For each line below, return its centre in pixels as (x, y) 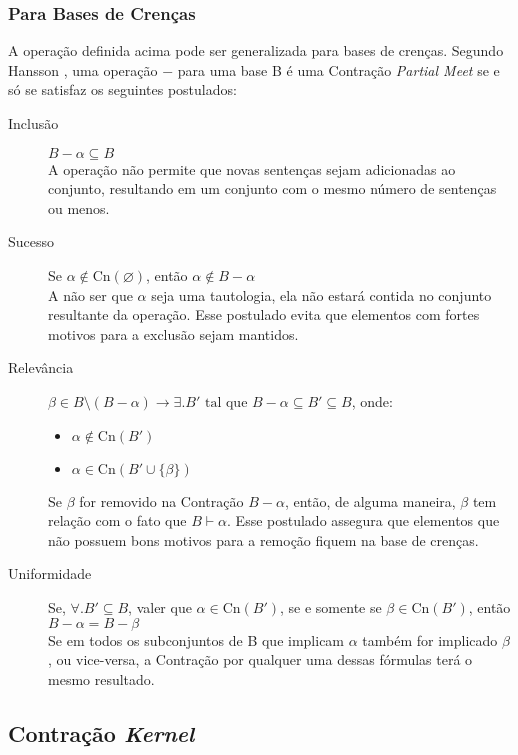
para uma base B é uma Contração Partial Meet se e (338, 69)
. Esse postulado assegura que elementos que (363, 520)
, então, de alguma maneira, (370, 500)
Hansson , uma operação (83, 69)
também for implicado (430, 639)
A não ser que (90, 294)
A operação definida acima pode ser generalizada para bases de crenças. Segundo (256, 50)
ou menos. (79, 207)
